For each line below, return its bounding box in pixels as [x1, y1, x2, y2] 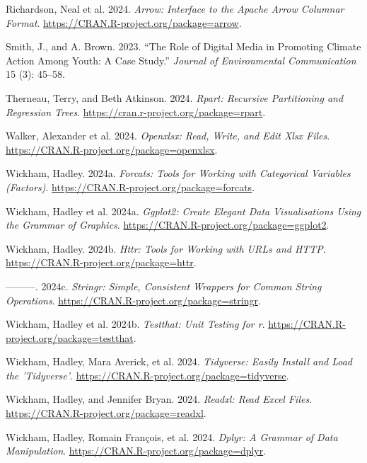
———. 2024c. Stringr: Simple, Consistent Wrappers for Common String [6, 278, 322, 293]
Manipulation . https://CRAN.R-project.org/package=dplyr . [6, 443, 267, 458]
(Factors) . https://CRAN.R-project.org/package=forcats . [6, 179, 255, 194]
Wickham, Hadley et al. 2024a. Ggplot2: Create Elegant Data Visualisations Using [6, 203, 361, 218]
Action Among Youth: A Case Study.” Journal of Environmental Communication [6, 52, 356, 67]
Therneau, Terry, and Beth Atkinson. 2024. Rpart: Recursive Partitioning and [6, 90, 344, 105]
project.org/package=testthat [6, 330, 134, 345]
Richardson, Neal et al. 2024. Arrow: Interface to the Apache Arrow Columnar [6, 1, 344, 16]
